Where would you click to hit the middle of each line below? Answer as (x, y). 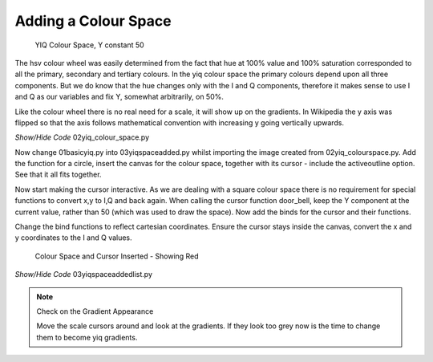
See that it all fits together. (58, 175)
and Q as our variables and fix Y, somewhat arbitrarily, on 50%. (119, 97)
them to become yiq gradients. (87, 337)
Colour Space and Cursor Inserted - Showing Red (117, 256)
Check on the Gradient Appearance (95, 311)
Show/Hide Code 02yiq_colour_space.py (82, 137)
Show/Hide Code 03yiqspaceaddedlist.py (83, 275)
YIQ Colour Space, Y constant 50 (89, 45)
